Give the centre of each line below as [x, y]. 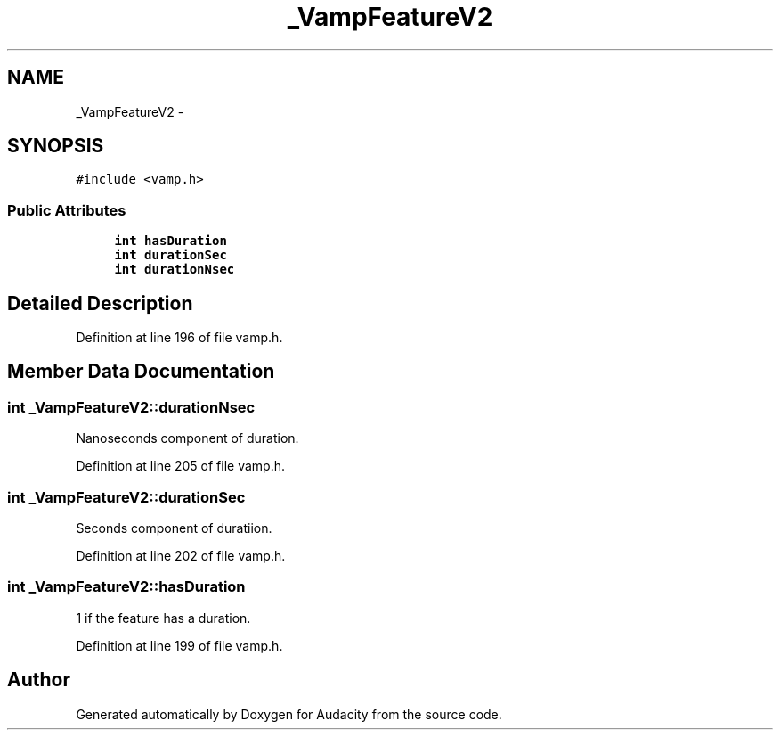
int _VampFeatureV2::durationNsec [131, 407]
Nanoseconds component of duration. [187, 438]
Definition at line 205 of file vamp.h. [181, 466]
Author [39, 680]
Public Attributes [67, 210]
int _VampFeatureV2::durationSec [126, 497]
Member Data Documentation [141, 372]
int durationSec [171, 255]
